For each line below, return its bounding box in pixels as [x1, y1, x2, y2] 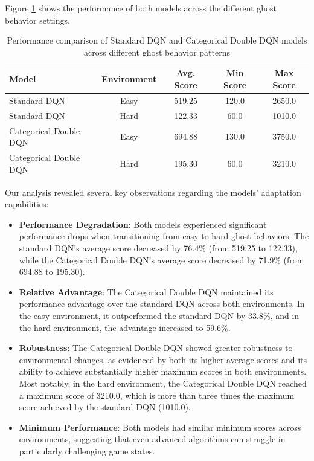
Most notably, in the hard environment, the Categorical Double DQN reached [19, 376, 307, 389]
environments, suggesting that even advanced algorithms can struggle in [19, 433, 286, 445]
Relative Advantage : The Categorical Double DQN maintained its [19, 285, 274, 298]
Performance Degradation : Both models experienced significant [19, 218, 267, 230]
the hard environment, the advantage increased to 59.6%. [19, 321, 231, 334]
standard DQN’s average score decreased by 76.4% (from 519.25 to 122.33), [19, 242, 298, 254]
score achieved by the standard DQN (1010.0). [19, 401, 191, 413]
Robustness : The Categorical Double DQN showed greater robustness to [19, 341, 293, 354]
